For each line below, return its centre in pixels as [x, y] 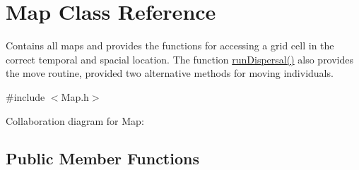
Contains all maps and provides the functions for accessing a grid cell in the [170, 45]
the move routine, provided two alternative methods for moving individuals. [170, 73]
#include [25, 96]
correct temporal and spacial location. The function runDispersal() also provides [180, 59]
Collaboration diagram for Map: [75, 120]
